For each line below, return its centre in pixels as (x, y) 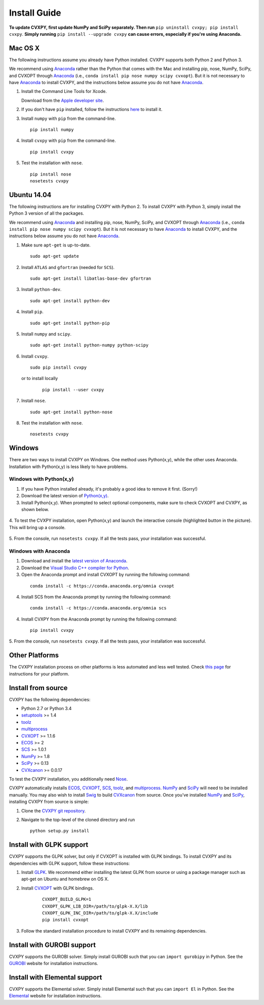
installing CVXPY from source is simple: (49, 802)
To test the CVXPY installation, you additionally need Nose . (68, 779)
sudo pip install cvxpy (58, 368)
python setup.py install (60, 831)
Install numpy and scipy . (46, 334)
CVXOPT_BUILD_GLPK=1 (67, 899)
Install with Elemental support (55, 977)
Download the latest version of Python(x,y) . (65, 496)
